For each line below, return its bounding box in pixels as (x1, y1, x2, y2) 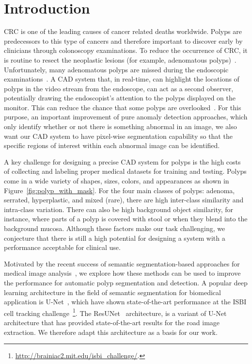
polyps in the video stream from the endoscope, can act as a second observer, (4, 83, 234, 93)
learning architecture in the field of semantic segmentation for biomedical (4, 287, 221, 297)
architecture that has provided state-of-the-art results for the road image (4, 317, 220, 327)
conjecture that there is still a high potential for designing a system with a (4, 232, 225, 243)
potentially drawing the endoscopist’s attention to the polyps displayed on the (4, 93, 236, 103)
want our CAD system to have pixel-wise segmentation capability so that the (4, 131, 233, 141)
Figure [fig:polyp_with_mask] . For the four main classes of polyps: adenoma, (4, 185, 235, 195)
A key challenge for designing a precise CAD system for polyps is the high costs (4, 156, 241, 166)
